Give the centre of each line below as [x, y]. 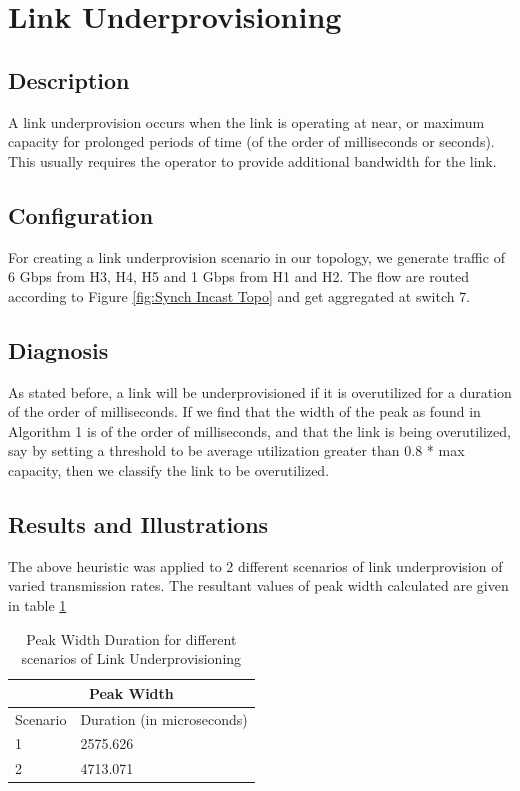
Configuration [81, 214]
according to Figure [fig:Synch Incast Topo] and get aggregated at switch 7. [239, 295]
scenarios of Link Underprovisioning [131, 658]
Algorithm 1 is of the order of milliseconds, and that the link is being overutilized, [259, 430]
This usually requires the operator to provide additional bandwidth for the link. [252, 160]
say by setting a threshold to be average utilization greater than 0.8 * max [236, 450]
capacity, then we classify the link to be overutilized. [169, 469]
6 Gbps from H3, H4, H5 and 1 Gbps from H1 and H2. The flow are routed [238, 276]
